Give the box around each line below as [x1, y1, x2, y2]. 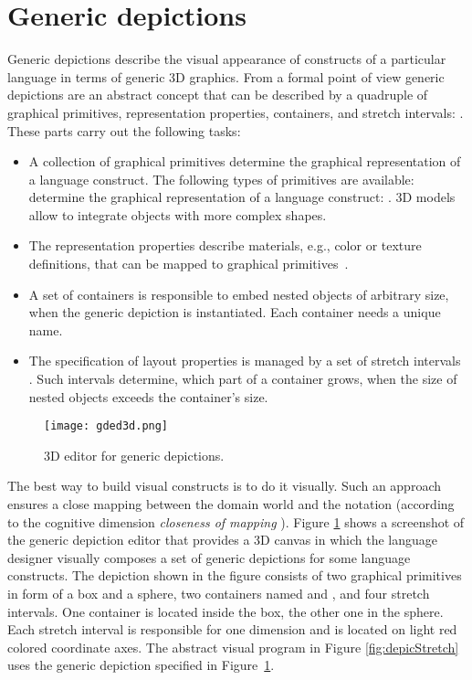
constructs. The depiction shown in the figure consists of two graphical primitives [7, 566, 462, 585]
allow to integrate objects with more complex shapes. [28, 205, 327, 224]
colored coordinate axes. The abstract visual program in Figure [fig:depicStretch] [7, 637, 459, 656]
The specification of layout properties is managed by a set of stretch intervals [28, 351, 461, 370]
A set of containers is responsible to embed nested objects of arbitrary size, [28, 284, 449, 303]
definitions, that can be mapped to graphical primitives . [28, 254, 349, 273]
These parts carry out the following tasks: [7, 121, 241, 140]
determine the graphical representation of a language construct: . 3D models [28, 187, 456, 207]
